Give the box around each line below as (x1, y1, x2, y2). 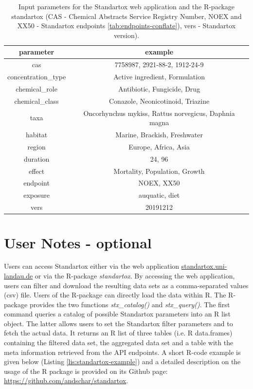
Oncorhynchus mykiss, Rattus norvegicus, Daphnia (83, 108, 235, 118)
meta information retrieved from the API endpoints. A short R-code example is (4, 347, 241, 357)
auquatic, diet (138, 190, 180, 200)
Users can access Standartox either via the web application (4, 261, 180, 271)
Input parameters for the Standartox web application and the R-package (18, 1, 235, 11)
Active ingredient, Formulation (113, 72, 205, 82)
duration (24, 153, 50, 164)
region (27, 141, 46, 151)
